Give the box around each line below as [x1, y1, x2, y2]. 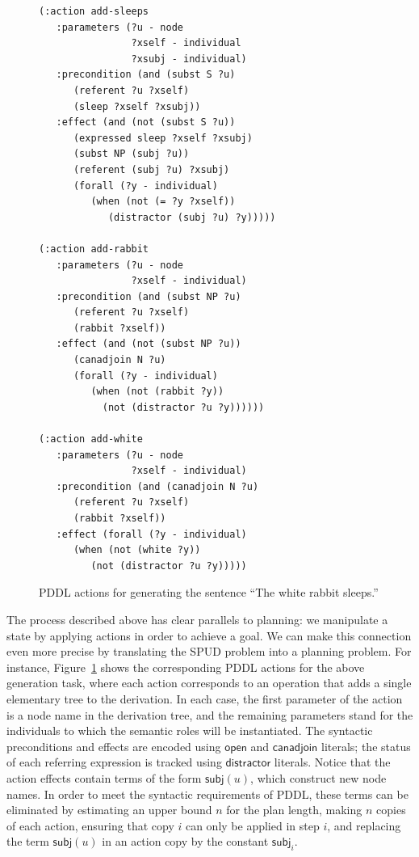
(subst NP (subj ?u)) [73, 148, 190, 160]
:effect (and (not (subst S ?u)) [56, 116, 236, 129]
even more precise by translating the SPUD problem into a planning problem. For [6, 643, 412, 660]
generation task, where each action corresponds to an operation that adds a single [6, 674, 412, 691]
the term [6, 833, 49, 850]
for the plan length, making [226, 801, 362, 818]
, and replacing [327, 817, 401, 834]
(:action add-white [39, 433, 143, 445]
